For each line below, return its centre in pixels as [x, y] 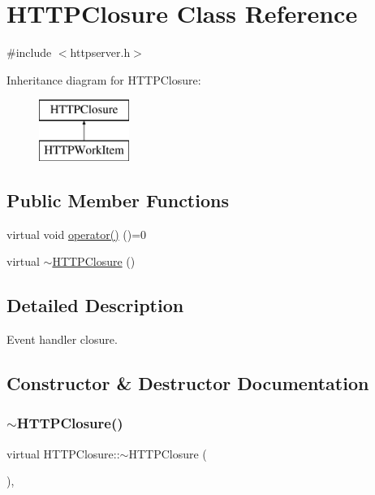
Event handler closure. [62, 339]
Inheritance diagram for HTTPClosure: [104, 79]
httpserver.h [100, 52]
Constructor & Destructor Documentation [188, 383]
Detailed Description [95, 305]
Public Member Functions [118, 200]
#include [29, 52]
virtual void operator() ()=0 [77, 234]
